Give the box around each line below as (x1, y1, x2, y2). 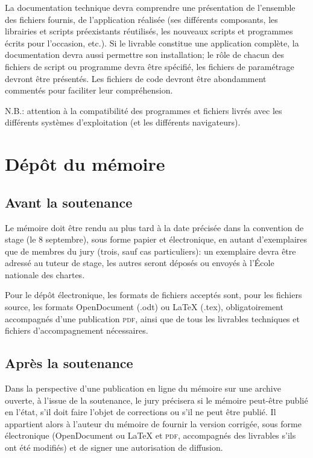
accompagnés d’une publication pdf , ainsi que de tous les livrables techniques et (5, 312, 300, 325)
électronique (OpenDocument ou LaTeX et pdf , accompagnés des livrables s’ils (5, 429, 296, 442)
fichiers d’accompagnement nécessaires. (5, 324, 148, 337)
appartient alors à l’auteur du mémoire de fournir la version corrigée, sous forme (5, 417, 302, 430)
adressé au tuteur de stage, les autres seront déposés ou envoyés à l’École (5, 256, 274, 269)
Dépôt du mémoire (5, 151, 165, 176)
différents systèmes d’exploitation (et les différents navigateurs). (5, 116, 241, 129)
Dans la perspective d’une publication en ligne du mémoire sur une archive (5, 382, 281, 395)
